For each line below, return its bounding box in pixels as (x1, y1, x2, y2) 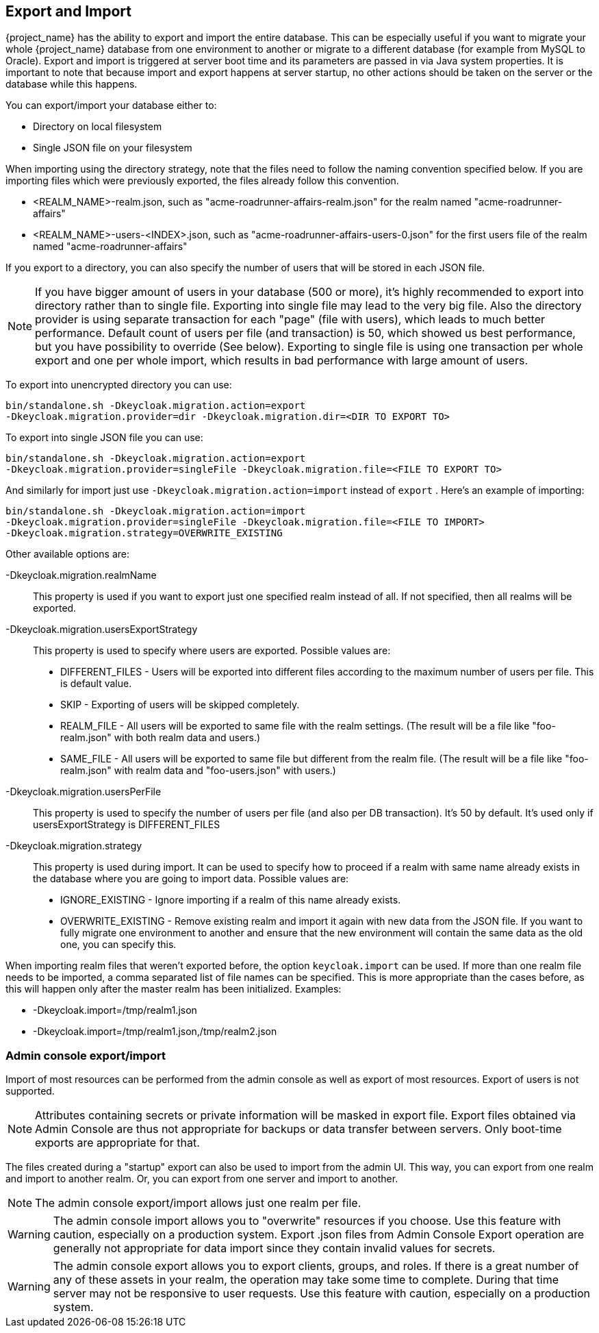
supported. (5, 1085, 55, 1097)
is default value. (60, 677, 132, 690)
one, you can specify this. (60, 938, 177, 951)
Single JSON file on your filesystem (33, 142, 192, 154)
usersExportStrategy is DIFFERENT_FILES (33, 819, 220, 831)
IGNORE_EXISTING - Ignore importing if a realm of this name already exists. (60, 894, 401, 906)
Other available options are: (5, 548, 129, 560)
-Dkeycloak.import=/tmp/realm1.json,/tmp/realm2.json (33, 1025, 277, 1038)
